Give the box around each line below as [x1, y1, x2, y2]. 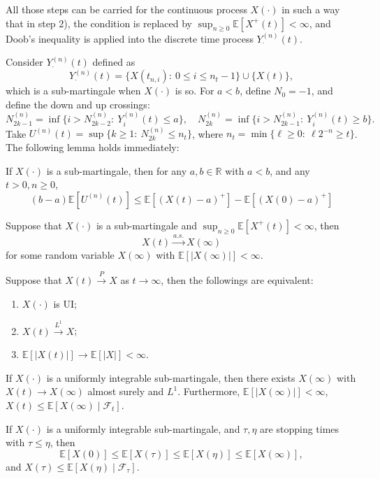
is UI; [53, 296, 77, 310]
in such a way [282, 2, 340, 16]
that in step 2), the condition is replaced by [6, 15, 192, 30]
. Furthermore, [177, 384, 240, 399]
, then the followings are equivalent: [161, 273, 314, 287]
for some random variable [6, 247, 115, 262]
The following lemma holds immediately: [6, 140, 180, 155]
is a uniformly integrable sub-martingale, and [46, 421, 240, 436]
